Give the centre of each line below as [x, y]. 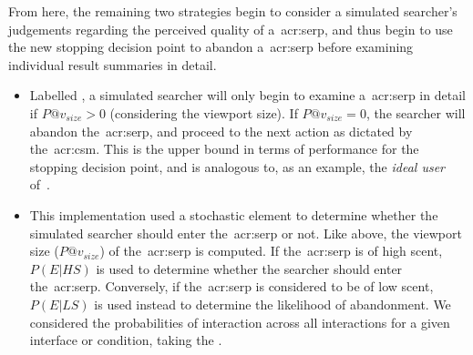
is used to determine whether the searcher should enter [249, 268]
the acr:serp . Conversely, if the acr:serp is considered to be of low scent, [231, 286]
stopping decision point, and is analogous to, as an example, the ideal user [237, 166]
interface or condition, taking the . [126, 340]
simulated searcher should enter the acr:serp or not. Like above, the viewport [246, 233]
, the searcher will [416, 112]
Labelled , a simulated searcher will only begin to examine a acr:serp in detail [247, 95]
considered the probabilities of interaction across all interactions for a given [240, 322]
